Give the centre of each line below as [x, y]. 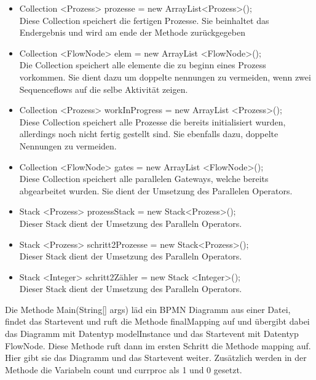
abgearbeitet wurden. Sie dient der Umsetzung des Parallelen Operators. [156, 190]
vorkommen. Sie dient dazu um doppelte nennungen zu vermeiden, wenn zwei [165, 77]
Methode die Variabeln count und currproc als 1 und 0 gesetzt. [124, 369]
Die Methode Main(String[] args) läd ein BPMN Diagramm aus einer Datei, [148, 309]
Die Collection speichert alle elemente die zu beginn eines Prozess [143, 65]
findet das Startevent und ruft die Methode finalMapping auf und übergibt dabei [157, 321]
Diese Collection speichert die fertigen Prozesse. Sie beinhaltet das [144, 20]
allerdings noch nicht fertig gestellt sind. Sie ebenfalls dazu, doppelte [149, 134]
